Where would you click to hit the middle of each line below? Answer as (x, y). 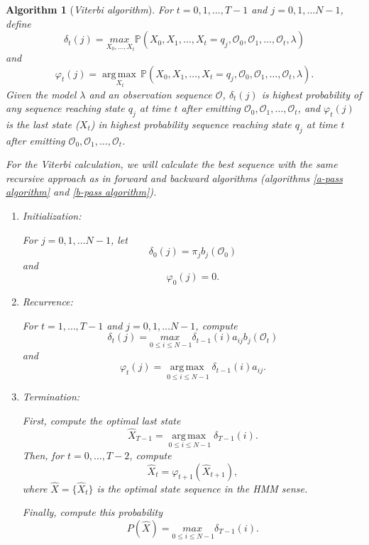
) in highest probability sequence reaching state (191, 124)
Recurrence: (48, 302)
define (18, 23)
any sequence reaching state (65, 108)
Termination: (51, 397)
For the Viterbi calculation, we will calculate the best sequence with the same (172, 164)
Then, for (43, 455)
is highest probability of (312, 94)
